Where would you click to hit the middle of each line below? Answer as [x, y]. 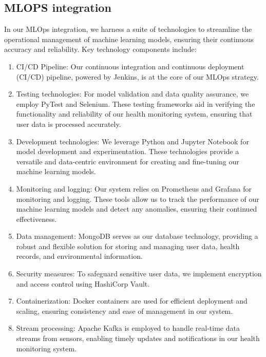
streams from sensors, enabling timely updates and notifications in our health [138, 338]
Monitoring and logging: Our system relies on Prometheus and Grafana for [134, 188]
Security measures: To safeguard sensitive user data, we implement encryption [139, 274]
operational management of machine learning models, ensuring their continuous [129, 39]
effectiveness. [36, 219]
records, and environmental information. [79, 256]
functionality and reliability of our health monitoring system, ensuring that [134, 114]
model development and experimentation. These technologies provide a [128, 151]
